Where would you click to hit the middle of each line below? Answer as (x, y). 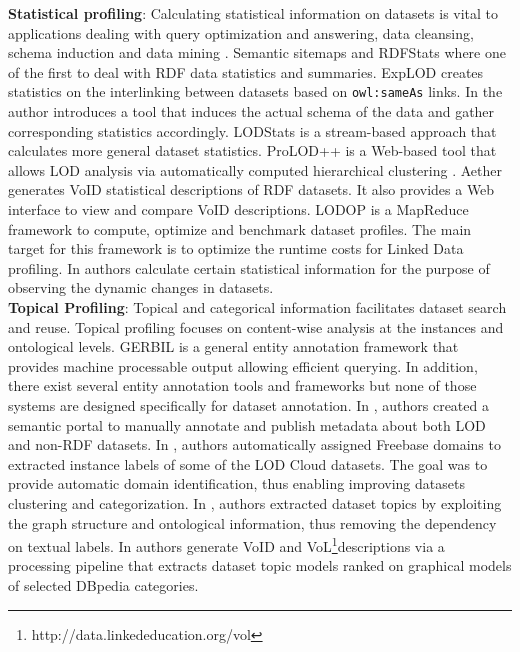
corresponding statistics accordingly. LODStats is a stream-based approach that (252, 130)
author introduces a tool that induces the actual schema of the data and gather (251, 111)
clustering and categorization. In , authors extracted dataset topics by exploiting (255, 502)
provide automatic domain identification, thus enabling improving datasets (236, 483)
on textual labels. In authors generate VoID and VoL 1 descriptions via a (226, 544)
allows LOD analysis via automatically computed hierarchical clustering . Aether (255, 169)
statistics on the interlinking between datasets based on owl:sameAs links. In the (255, 91)
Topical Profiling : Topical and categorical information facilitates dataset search (257, 306)
